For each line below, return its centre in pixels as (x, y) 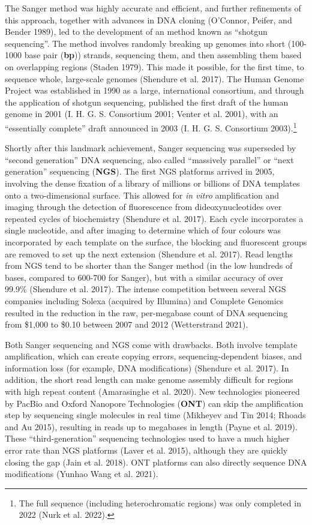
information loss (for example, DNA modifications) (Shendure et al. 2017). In (147, 367)
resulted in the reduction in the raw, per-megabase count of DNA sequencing (146, 312)
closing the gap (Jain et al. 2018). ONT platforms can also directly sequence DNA (156, 462)
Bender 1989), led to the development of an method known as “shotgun (136, 31)
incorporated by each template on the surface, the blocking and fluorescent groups (156, 241)
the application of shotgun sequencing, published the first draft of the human (147, 102)
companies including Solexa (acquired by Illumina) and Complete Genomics (144, 300)
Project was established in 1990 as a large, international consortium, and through (154, 90)
